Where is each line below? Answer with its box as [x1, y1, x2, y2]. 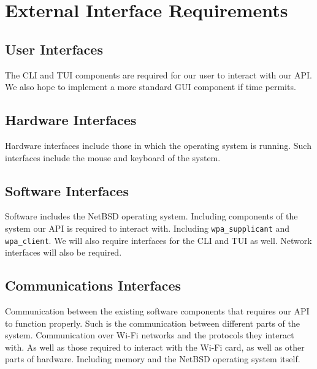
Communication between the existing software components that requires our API [5, 305, 310, 318]
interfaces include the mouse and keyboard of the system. [5, 151, 221, 164]
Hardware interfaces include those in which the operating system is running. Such [5, 139, 311, 151]
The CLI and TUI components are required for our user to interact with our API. [5, 68, 312, 81]
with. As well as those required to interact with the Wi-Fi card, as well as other [5, 340, 305, 353]
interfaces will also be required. [5, 246, 122, 259]
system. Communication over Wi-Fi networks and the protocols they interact [5, 329, 294, 341]
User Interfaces [5, 39, 103, 58]
